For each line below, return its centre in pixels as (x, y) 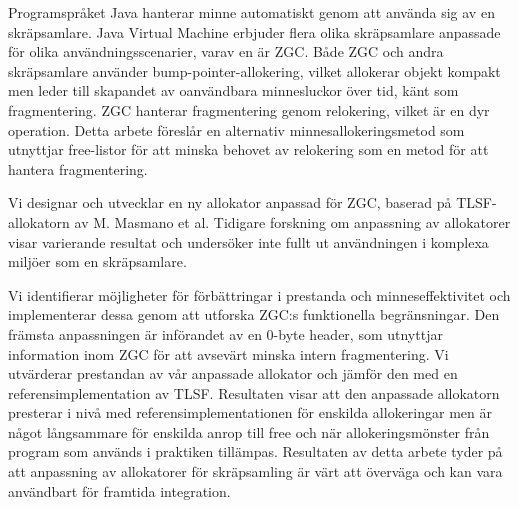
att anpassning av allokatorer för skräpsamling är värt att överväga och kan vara (255, 471)
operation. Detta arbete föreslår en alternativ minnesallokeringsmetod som (236, 129)
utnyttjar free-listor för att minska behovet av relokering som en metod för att (248, 149)
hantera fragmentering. (78, 168)
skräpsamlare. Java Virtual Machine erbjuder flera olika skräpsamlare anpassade (254, 31)
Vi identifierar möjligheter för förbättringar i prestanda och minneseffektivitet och (259, 294)
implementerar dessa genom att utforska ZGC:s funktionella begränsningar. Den (254, 314)
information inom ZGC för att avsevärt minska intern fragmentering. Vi (228, 353)
